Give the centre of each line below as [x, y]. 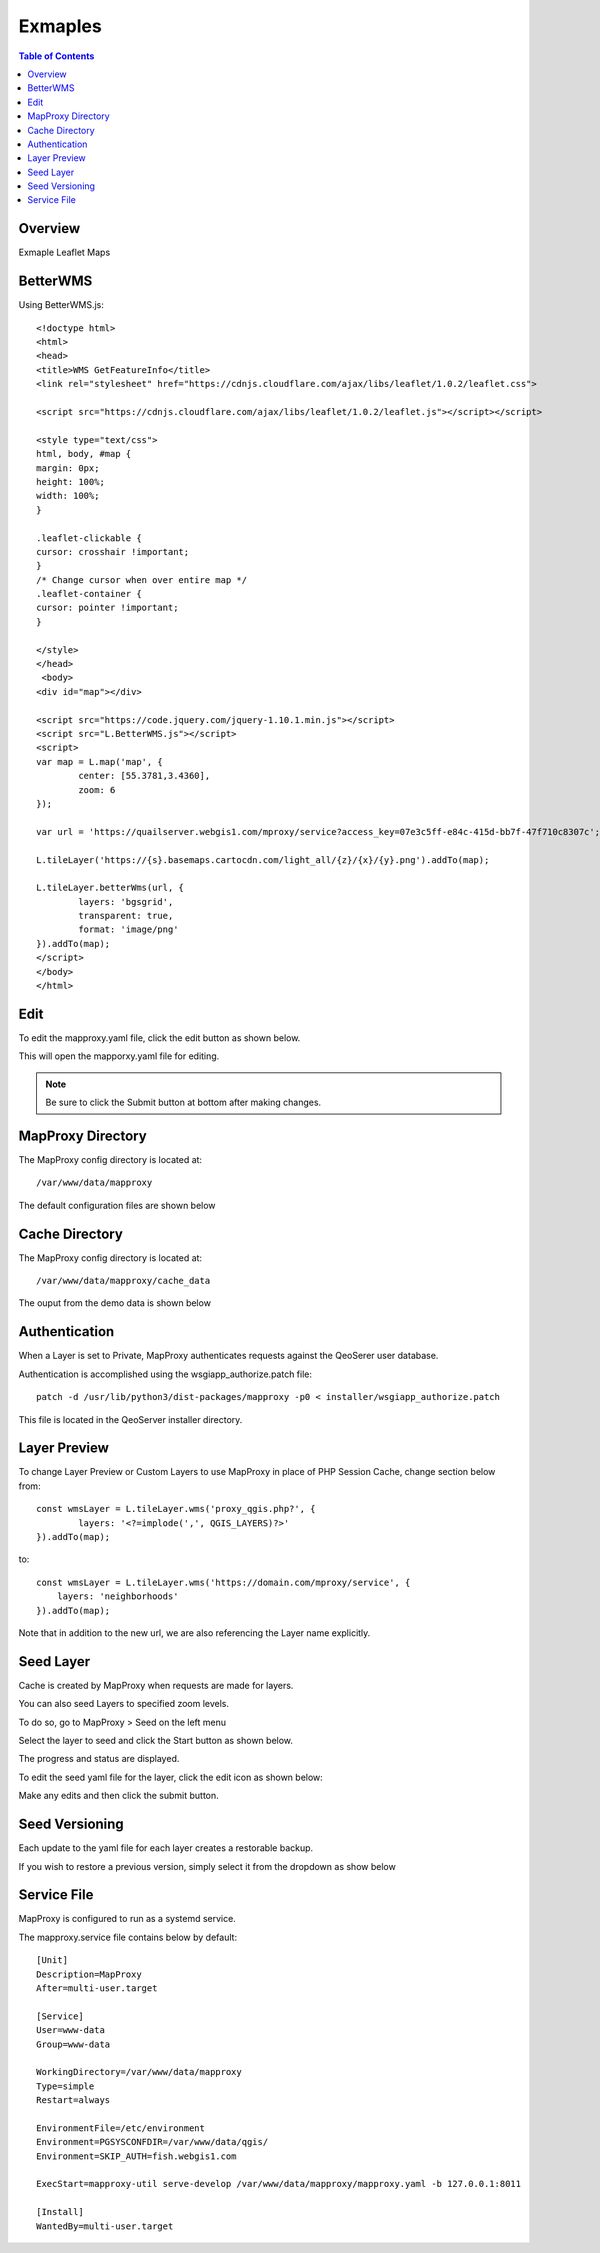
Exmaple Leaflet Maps [64, 252]
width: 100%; [68, 496]
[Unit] [52, 1960]
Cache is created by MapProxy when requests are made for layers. [156, 1685]
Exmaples [60, 26]
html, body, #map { [84, 454]
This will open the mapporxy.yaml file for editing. [119, 1056]
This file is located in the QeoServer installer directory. [130, 1419]
